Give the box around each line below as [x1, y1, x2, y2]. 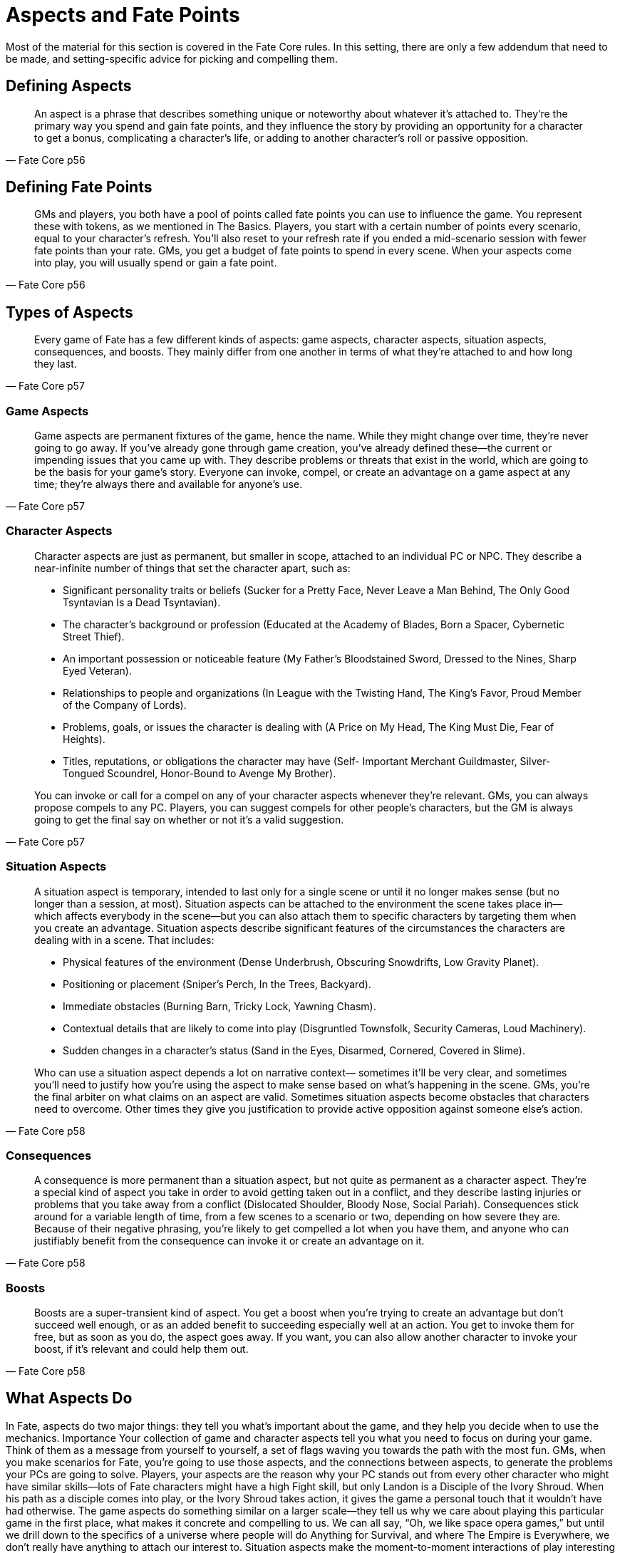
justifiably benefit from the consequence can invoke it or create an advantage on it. [34, 1235, 425, 1247]
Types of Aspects [6, 303, 133, 321]
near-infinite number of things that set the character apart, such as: [34, 561, 351, 574]
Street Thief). [63, 630, 125, 643]
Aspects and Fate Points [6, 3, 240, 27]
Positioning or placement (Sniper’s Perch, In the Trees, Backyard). [63, 977, 371, 990]
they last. [34, 358, 77, 370]
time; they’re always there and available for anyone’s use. [34, 478, 303, 491]
